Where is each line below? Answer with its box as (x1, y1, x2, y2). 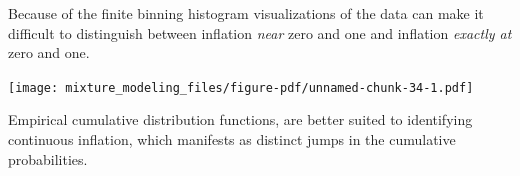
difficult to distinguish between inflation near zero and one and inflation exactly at (8, 22, 512, 43)
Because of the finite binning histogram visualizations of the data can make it (8, 3, 484, 23)
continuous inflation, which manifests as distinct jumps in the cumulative (8, 129, 456, 150)
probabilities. (8, 148, 88, 169)
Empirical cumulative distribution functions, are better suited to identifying (8, 109, 473, 130)
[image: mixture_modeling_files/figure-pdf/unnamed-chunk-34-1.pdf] (8, 80, 474, 95)
